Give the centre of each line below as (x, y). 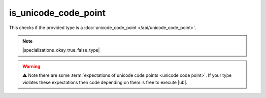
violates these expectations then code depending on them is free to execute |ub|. (105, 82)
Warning (31, 66)
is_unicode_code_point (57, 13)
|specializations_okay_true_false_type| (61, 50)
